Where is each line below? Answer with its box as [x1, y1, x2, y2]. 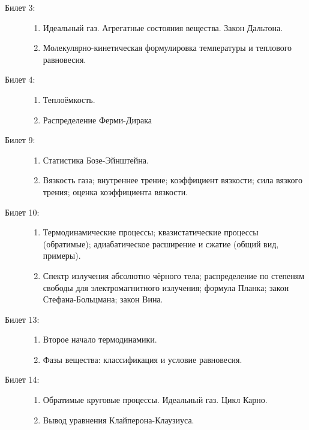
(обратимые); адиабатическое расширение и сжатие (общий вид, [43, 237, 279, 250]
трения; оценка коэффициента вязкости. [43, 185, 188, 198]
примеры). [43, 249, 81, 262]
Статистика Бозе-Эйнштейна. [43, 153, 149, 166]
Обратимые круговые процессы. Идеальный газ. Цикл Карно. [43, 393, 268, 406]
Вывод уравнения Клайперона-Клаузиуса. [43, 413, 194, 426]
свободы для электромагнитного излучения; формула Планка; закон [43, 281, 289, 293]
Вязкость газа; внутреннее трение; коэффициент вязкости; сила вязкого [43, 174, 302, 186]
